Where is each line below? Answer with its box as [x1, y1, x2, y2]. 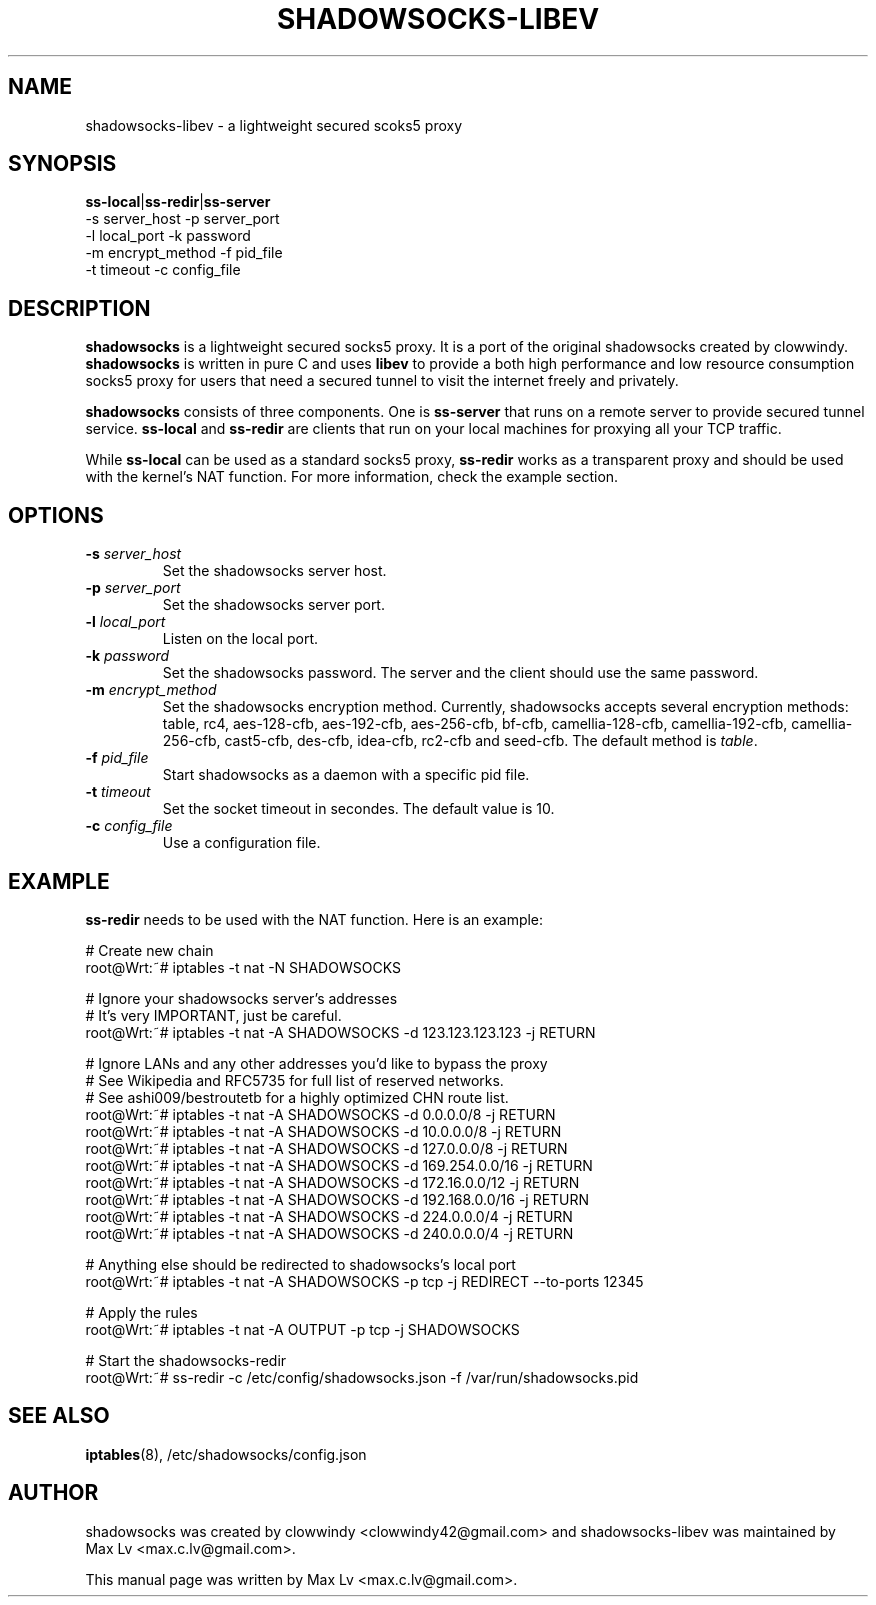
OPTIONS [8, 502, 104, 528]
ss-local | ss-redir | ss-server [85, 193, 271, 211]
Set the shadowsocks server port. [162, 596, 385, 614]
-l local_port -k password [85, 227, 251, 245]
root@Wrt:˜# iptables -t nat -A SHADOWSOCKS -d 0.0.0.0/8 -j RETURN [85, 1105, 556, 1123]
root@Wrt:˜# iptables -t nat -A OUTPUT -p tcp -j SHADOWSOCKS [85, 1320, 520, 1338]
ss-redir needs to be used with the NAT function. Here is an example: [85, 910, 544, 928]
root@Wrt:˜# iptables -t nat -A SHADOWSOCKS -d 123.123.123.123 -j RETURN [85, 1023, 596, 1041]
